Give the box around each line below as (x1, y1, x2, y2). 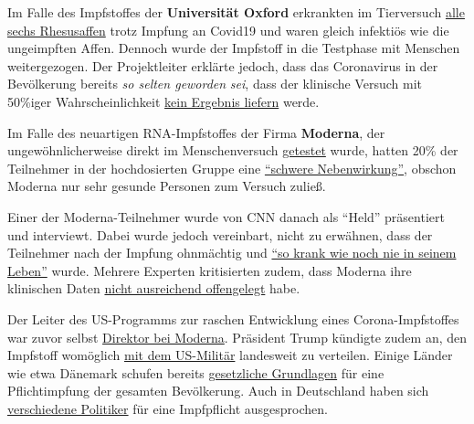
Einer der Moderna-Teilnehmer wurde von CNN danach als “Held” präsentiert (7, 207, 445, 226)
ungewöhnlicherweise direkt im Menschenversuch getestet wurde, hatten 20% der (7, 141, 458, 160)
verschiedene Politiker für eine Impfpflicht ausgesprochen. (7, 398, 328, 418)
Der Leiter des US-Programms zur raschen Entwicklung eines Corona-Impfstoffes (7, 309, 459, 328)
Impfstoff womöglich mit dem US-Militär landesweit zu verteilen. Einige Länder (7, 345, 453, 365)
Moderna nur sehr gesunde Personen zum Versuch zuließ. (7, 176, 326, 196)
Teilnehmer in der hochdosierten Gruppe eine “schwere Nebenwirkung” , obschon (7, 158, 457, 177)
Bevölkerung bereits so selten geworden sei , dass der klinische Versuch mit (7, 74, 422, 93)
